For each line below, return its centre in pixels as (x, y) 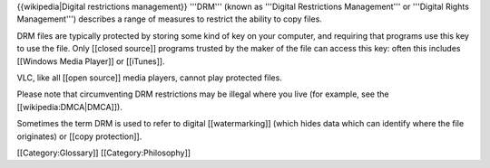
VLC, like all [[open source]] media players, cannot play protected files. (150, 78)
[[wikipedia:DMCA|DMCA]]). (69, 107)
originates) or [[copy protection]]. (79, 136)
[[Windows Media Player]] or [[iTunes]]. (91, 61)
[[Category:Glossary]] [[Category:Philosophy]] (103, 153)
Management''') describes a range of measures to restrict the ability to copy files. (169, 19)
